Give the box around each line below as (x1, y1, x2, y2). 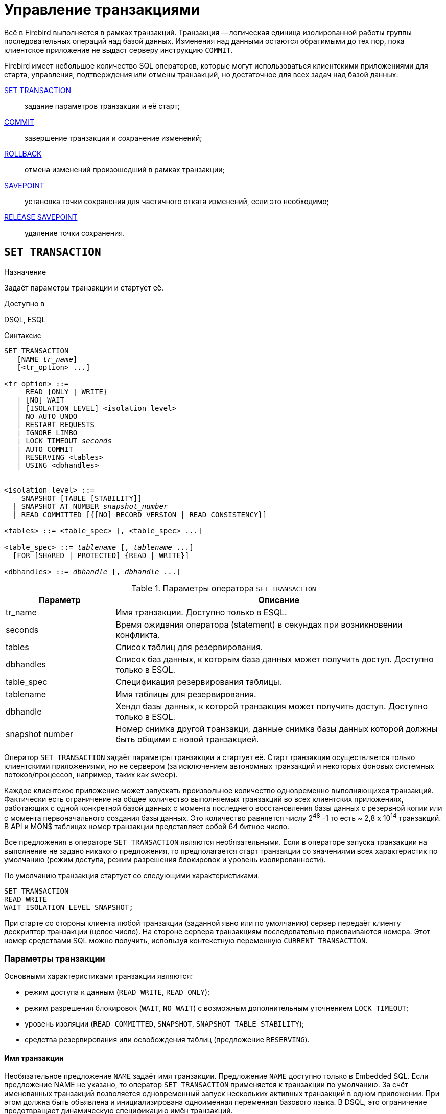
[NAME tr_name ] (17, 354, 78, 363)
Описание (258, 594, 299, 605)
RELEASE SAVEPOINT (4, 212, 78, 221)
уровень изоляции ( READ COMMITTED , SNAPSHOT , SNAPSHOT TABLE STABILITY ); (25, 1019, 304, 1028)
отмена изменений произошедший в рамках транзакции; (25, 165, 225, 174)
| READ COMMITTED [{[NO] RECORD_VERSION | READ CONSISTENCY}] (12, 510, 267, 519)
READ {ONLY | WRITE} (26, 387, 108, 396)
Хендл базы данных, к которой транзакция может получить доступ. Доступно (115, 701, 428, 711)
